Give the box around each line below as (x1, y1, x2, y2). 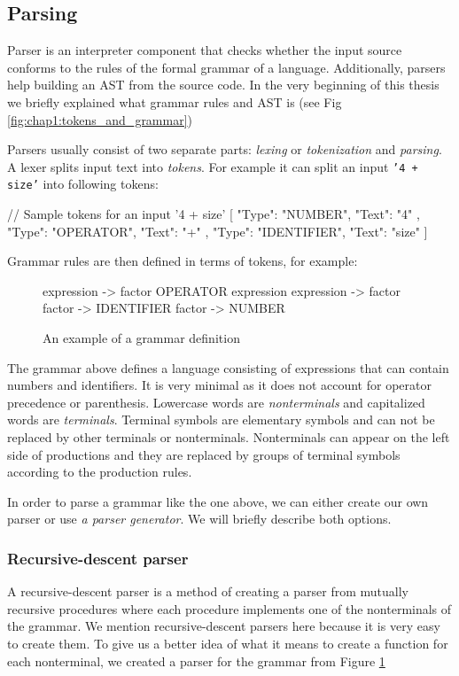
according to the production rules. (7, 462, 192, 481)
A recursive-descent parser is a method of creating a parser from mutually (7, 582, 408, 601)
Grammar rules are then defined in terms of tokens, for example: (7, 252, 358, 270)
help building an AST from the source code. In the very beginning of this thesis (7, 75, 440, 94)
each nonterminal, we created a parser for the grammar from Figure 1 (7, 651, 385, 670)
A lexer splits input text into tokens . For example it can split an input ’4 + (7, 157, 418, 175)
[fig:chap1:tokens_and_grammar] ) (7, 110, 193, 128)
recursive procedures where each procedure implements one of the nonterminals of (7, 599, 452, 618)
